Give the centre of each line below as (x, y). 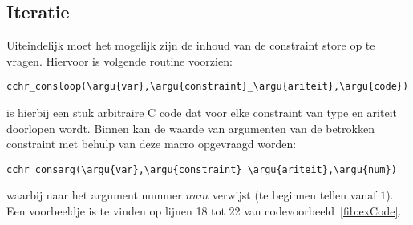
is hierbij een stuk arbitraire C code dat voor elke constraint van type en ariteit (202, 112)
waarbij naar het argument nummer (94, 195)
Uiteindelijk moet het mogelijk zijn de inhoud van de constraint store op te (191, 45)
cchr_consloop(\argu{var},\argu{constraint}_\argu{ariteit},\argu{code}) (208, 87)
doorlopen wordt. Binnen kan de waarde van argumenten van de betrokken (190, 128)
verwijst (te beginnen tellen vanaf (294, 195)
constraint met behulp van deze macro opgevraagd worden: (152, 144)
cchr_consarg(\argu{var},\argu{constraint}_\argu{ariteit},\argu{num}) (202, 169)
